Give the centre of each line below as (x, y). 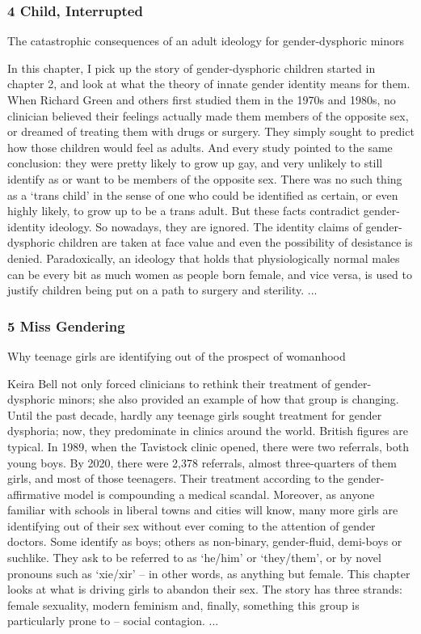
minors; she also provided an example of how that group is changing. (229, 399)
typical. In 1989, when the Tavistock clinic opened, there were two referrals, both (208, 446)
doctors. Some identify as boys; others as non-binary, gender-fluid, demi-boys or (205, 541)
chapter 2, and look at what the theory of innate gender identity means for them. (209, 84)
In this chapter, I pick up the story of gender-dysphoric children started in (192, 68)
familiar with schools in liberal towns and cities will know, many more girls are (203, 510)
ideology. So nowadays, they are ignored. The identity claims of (205, 226)
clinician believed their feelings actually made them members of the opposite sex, (208, 115)
